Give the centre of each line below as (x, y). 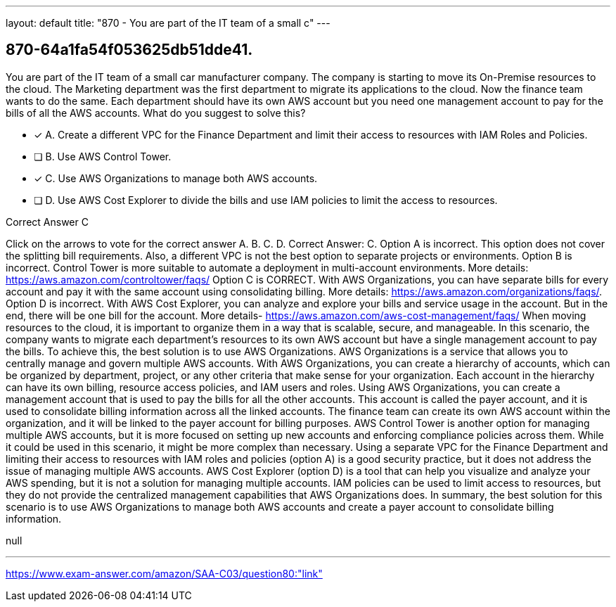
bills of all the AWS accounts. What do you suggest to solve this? (156, 113)
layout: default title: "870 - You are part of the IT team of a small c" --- (168, 23)
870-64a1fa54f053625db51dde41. (129, 50)
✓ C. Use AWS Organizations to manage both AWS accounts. (176, 178)
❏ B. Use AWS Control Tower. (103, 156)
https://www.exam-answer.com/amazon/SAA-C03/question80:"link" (164, 573)
